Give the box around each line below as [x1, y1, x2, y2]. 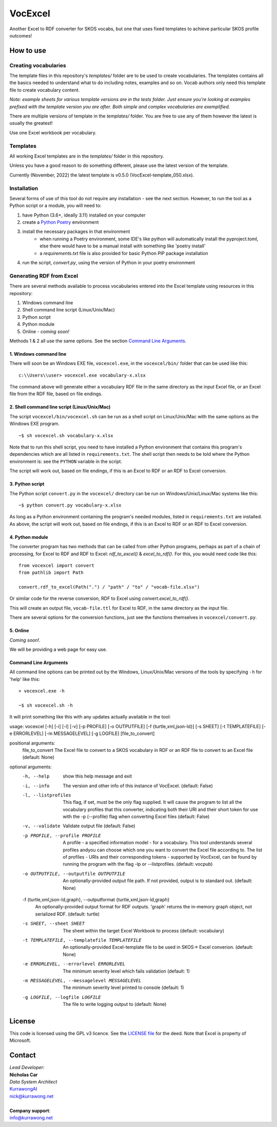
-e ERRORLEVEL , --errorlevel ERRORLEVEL [22, 961, 126, 967]
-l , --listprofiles [22, 792, 71, 798]
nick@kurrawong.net [9, 1093, 54, 1099]
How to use [9, 46, 46, 55]
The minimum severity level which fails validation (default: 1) [63, 968, 190, 974]
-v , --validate [22, 823, 61, 829]
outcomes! [9, 32, 32, 38]
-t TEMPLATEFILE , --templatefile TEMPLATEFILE [22, 937, 142, 943]
